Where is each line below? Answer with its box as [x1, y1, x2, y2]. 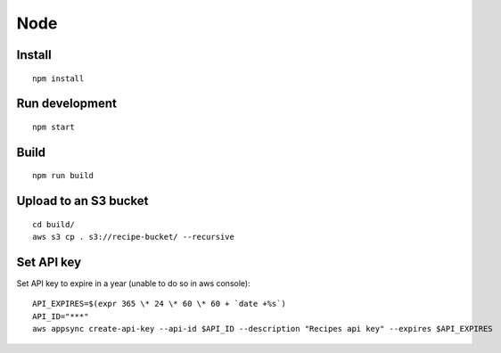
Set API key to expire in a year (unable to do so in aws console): [16, 278, 250, 289]
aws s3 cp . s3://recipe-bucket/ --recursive [32, 232, 235, 242]
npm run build [32, 170, 94, 181]
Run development [16, 96, 118, 111]
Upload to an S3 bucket [16, 193, 149, 209]
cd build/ [32, 219, 75, 229]
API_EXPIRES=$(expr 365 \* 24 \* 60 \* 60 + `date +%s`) [32, 299, 287, 309]
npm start [32, 121, 75, 132]
